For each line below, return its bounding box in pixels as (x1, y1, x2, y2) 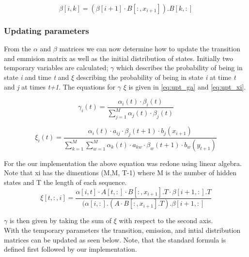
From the (4, 44, 31, 54)
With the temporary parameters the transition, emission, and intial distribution (4, 225, 241, 235)
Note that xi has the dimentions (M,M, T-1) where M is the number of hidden (4, 167, 237, 178)
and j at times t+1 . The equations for (4, 81, 116, 91)
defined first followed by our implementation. (4, 244, 137, 254)
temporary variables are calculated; (4, 62, 109, 73)
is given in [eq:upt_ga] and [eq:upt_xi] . (128, 81, 246, 91)
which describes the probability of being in (116, 62, 243, 73)
